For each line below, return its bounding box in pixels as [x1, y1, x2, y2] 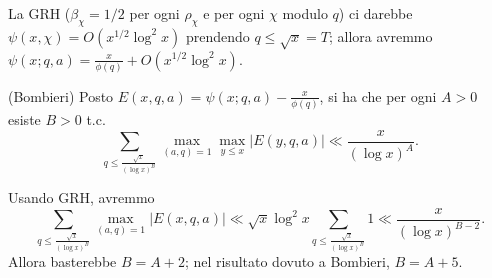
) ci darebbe [338, 3, 413, 23]
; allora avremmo [329, 25, 433, 46]
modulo [282, 3, 328, 23]
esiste [8, 109, 41, 130]
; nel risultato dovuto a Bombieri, [184, 251, 390, 272]
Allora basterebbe [8, 251, 117, 272]
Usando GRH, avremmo [8, 187, 155, 208]
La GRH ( [8, 3, 71, 23]
